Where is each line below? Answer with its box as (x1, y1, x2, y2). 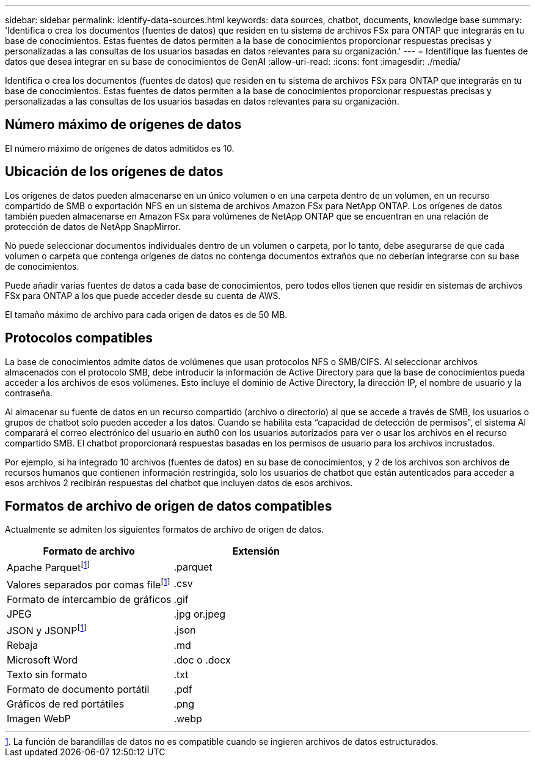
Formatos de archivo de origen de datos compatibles (5, 498, 332, 514)
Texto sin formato (7, 668, 87, 681)
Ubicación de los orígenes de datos (5, 164, 224, 180)
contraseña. (5, 387, 53, 398)
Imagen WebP (7, 712, 71, 725)
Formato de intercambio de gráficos (7, 593, 172, 606)
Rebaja (7, 639, 38, 652)
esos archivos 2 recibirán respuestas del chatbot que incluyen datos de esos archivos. (5, 477, 353, 488)
